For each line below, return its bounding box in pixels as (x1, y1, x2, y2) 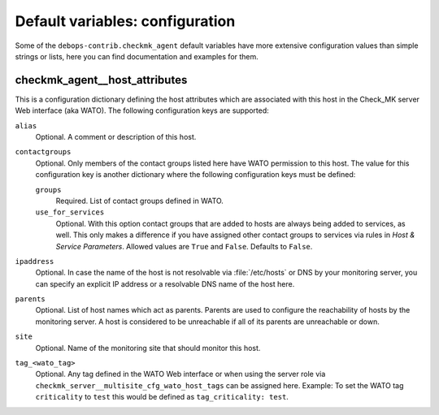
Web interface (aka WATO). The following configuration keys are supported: (15, 106, 270, 115)
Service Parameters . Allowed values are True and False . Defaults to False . (55, 241, 313, 251)
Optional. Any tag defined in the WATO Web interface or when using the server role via (35, 370, 326, 379)
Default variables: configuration (15, 12, 236, 30)
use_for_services (35, 208, 105, 217)
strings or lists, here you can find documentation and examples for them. (15, 51, 259, 61)
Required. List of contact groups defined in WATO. (55, 196, 224, 205)
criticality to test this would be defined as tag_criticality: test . (35, 392, 289, 402)
